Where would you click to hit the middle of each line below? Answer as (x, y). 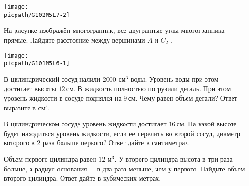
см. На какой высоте (207, 124)
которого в (19, 143)
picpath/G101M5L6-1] (37, 64)
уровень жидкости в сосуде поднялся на (63, 98)
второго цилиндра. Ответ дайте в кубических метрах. (83, 178)
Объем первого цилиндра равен (50, 159)
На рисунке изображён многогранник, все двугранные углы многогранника (114, 30)
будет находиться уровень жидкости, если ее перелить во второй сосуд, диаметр (122, 133)
